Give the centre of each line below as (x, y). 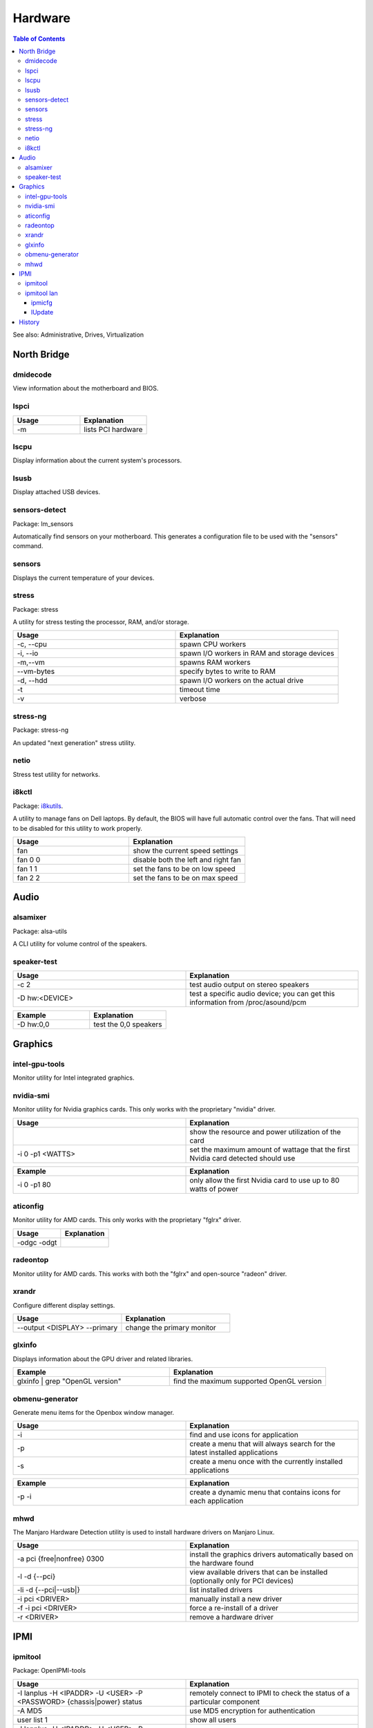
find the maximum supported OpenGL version (248, 1381)
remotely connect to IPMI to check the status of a (270, 1693)
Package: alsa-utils (40, 931)
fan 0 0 (29, 860)
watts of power (214, 1189)
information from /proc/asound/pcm (248, 1002)
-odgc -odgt (37, 1242)
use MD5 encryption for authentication (252, 1711)
